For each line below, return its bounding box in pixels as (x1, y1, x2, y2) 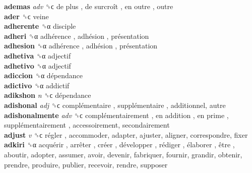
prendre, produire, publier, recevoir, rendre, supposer (4, 159, 168, 169)
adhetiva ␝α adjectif (4, 50, 71, 61)
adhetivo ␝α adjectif (4, 60, 71, 71)
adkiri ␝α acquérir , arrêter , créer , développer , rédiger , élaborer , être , (4, 139, 235, 150)
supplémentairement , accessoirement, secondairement (4, 120, 170, 130)
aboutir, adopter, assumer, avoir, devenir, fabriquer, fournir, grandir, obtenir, (4, 149, 242, 159)
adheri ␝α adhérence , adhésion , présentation (4, 30, 149, 41)
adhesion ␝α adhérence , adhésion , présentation (4, 40, 158, 51)
